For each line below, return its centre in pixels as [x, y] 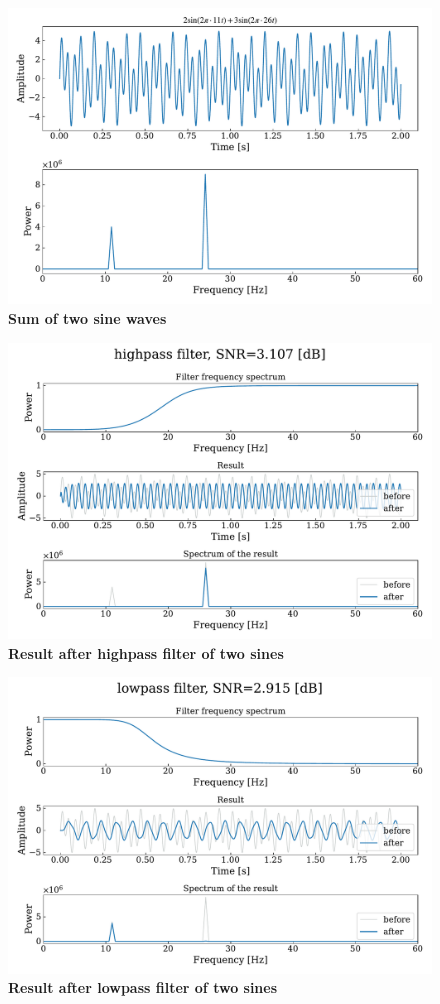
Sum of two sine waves [87, 318]
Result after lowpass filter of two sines [143, 987]
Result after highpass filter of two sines [146, 652]
